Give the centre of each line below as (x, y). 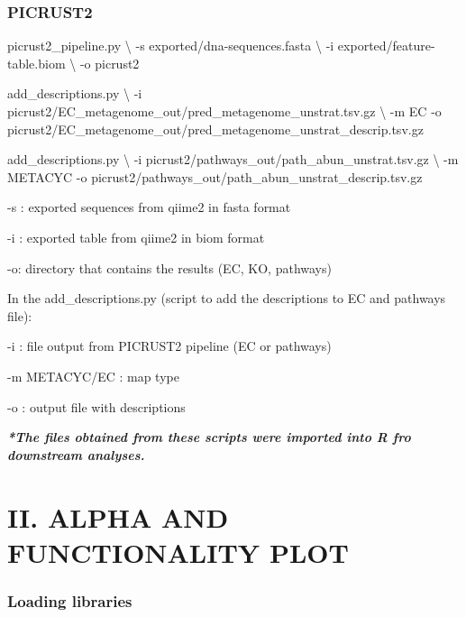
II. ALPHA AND (118, 516)
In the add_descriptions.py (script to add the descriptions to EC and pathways (227, 298)
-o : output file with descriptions (96, 406)
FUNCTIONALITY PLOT (178, 552)
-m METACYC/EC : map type (93, 376)
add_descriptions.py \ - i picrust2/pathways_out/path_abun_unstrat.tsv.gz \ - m (233, 159)
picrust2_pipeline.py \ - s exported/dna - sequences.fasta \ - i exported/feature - (221, 46)
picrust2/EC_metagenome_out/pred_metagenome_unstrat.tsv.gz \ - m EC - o (224, 111)
